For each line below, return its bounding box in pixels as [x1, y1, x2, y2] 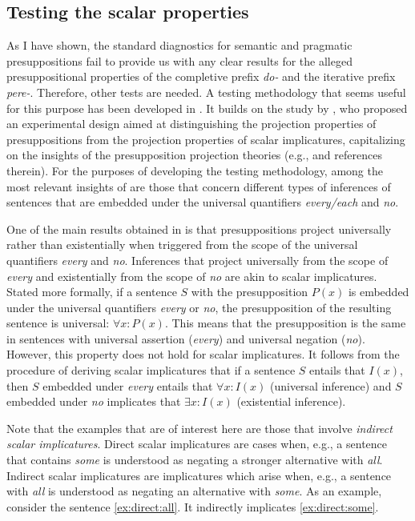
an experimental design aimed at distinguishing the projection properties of [6, 115, 377, 132]
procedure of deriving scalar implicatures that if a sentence [6, 362, 296, 379]
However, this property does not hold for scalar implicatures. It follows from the [6, 346, 400, 363]
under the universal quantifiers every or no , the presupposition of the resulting [6, 299, 392, 315]
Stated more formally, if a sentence [6, 283, 177, 300]
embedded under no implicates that [6, 393, 181, 410]
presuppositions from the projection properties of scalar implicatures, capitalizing [6, 130, 405, 147]
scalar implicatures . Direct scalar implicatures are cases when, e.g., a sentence [6, 435, 388, 452]
